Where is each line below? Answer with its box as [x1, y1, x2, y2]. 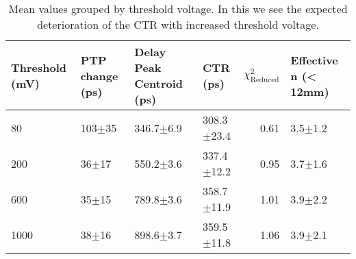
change [80, 67, 118, 84]
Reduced [250, 76, 279, 84]
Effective [290, 51, 338, 68]
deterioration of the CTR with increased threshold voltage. [37, 16, 319, 32]
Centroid [134, 75, 183, 91]
